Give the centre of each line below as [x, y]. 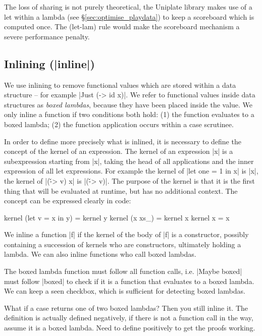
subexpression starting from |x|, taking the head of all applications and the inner [129, 161]
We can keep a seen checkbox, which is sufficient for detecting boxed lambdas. [125, 291]
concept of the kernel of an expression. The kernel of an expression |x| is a [119, 151]
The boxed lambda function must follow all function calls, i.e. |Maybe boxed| [123, 271]
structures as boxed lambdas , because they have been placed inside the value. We [128, 104]
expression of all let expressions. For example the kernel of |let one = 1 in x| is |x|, [131, 171]
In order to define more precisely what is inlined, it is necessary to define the [123, 141]
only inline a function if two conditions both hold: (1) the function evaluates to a [129, 114]
